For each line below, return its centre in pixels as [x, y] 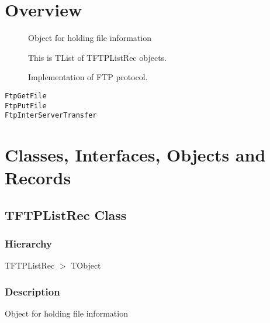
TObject [86, 265]
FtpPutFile [26, 106]
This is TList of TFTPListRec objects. [97, 57]
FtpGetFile [26, 96]
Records [38, 178]
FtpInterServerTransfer [51, 116]
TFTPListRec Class [66, 214]
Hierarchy [28, 244]
